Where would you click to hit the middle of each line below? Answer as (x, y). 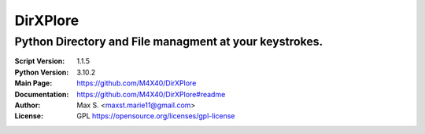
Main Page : (33, 83)
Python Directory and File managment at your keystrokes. (169, 42)
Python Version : (42, 72)
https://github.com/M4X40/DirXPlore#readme (151, 94)
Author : (28, 105)
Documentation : (42, 94)
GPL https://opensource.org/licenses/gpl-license (156, 116)
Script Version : (40, 61)
